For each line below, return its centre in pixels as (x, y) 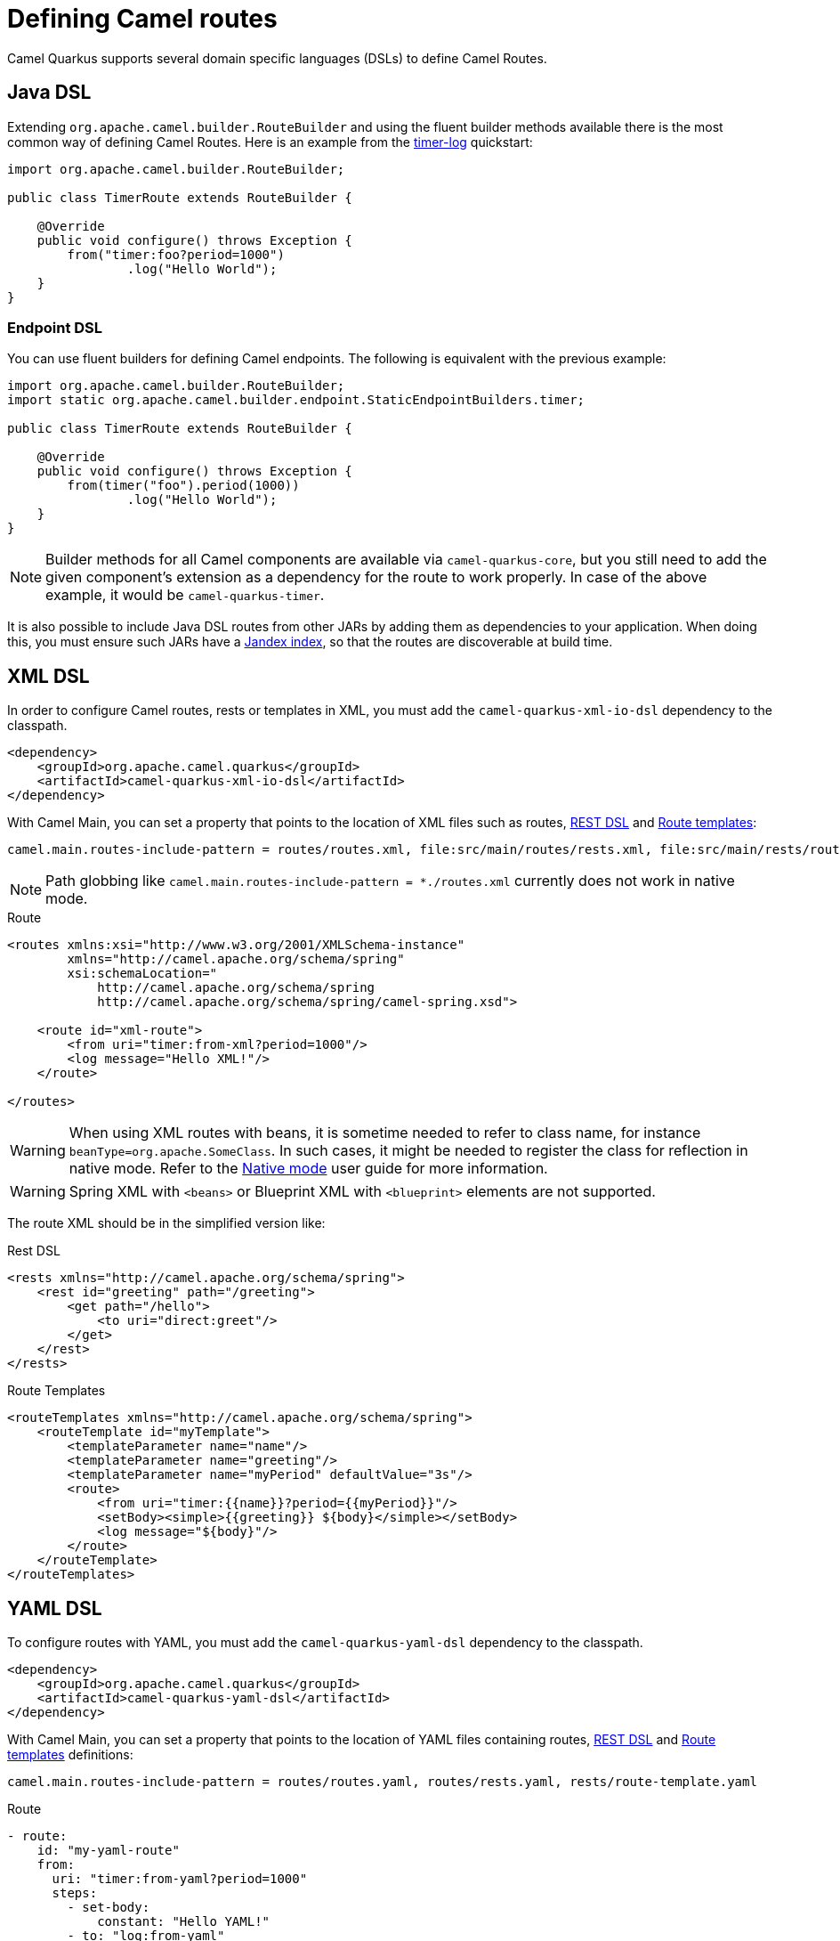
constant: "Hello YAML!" (184, 1922)
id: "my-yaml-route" (108, 1851)
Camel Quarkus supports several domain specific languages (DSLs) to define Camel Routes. (277, 58)
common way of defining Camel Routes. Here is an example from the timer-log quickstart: (270, 142)
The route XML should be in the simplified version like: (166, 1223)
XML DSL (48, 676)
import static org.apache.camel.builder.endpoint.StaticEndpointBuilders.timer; (296, 400)
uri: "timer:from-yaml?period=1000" (180, 1879)
